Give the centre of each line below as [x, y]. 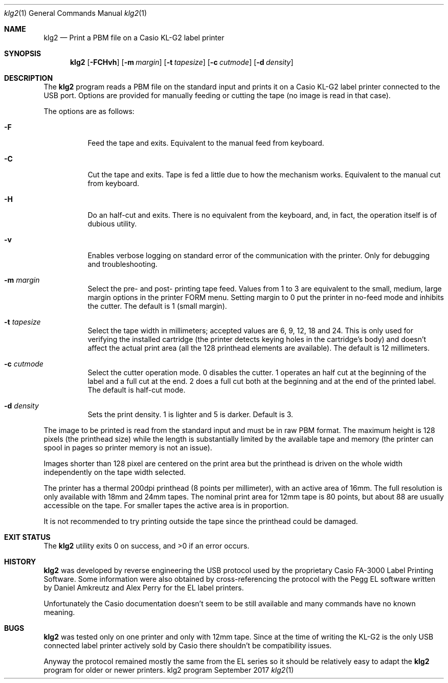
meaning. [59, 612]
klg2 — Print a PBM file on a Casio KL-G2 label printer [134, 38]
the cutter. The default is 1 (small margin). [157, 306]
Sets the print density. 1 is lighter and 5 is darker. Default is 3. [191, 414]
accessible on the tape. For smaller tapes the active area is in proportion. [166, 505]
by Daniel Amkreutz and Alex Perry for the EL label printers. [144, 588]
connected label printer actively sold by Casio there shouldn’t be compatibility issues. [188, 645]
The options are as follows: [89, 111]
